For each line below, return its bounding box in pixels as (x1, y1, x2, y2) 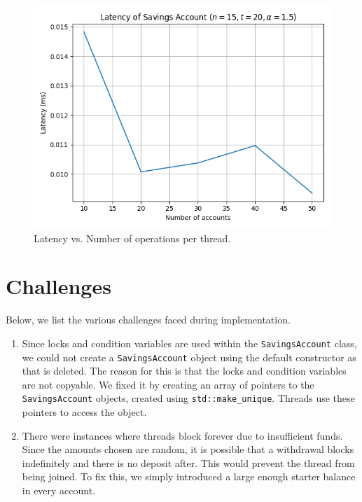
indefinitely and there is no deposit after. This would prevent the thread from (22, 455, 355, 470)
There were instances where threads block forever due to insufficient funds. (22, 428, 343, 442)
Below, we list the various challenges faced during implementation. (6, 312, 291, 327)
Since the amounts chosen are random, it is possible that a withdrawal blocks (22, 442, 354, 456)
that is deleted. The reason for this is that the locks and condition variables (22, 363, 347, 378)
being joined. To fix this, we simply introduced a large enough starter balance (22, 469, 356, 484)
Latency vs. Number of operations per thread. (34, 230, 231, 245)
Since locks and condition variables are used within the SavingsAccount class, (22, 335, 357, 350)
